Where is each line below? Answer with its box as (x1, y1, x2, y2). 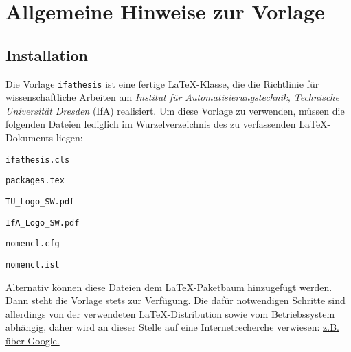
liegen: (56, 130, 83, 145)
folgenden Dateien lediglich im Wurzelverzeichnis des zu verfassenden (5, 117, 296, 131)
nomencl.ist (5, 259, 60, 270)
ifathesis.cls (5, 154, 70, 165)
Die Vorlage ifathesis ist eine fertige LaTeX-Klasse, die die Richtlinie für (5, 76, 319, 91)
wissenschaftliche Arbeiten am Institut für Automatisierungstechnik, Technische (5, 90, 339, 104)
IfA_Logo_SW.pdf (5, 218, 80, 228)
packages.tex (5, 176, 65, 186)
